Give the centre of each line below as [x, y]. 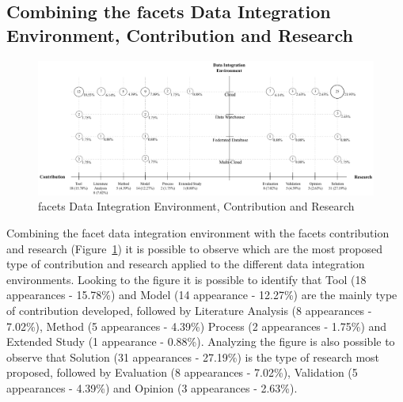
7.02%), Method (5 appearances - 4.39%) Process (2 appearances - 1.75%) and [197, 326]
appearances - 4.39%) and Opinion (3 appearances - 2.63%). [152, 387]
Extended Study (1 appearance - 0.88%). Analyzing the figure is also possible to [201, 341]
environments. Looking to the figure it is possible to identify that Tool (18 [186, 279]
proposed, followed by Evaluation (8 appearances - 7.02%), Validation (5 [182, 372]
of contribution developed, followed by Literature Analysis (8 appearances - [189, 310]
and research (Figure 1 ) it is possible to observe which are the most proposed [195, 248]
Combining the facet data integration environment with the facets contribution [198, 232]
